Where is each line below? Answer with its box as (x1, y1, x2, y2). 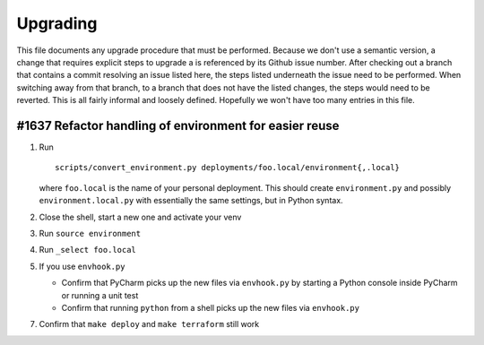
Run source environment (39, 228, 142, 238)
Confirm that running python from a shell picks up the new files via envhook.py (61, 302, 360, 313)
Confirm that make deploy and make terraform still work (39, 319, 260, 330)
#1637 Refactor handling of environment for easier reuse (16, 117, 340, 134)
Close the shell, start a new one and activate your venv (39, 211, 242, 222)
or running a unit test (61, 289, 139, 300)
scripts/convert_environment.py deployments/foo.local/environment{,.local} (55, 162, 401, 173)
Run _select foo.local (39, 245, 136, 255)
